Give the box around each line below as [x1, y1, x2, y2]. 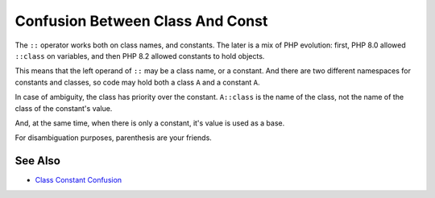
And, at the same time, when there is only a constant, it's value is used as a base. [14, 118, 285, 128]
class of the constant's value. [14, 103, 113, 113]
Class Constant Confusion [35, 175, 122, 185]
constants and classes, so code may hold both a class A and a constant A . [14, 77, 261, 87]
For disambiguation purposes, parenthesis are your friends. [14, 133, 213, 142]
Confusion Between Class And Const [14, 12, 268, 30]
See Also [14, 154, 60, 168]
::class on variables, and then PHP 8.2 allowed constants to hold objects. [14, 51, 265, 60]
